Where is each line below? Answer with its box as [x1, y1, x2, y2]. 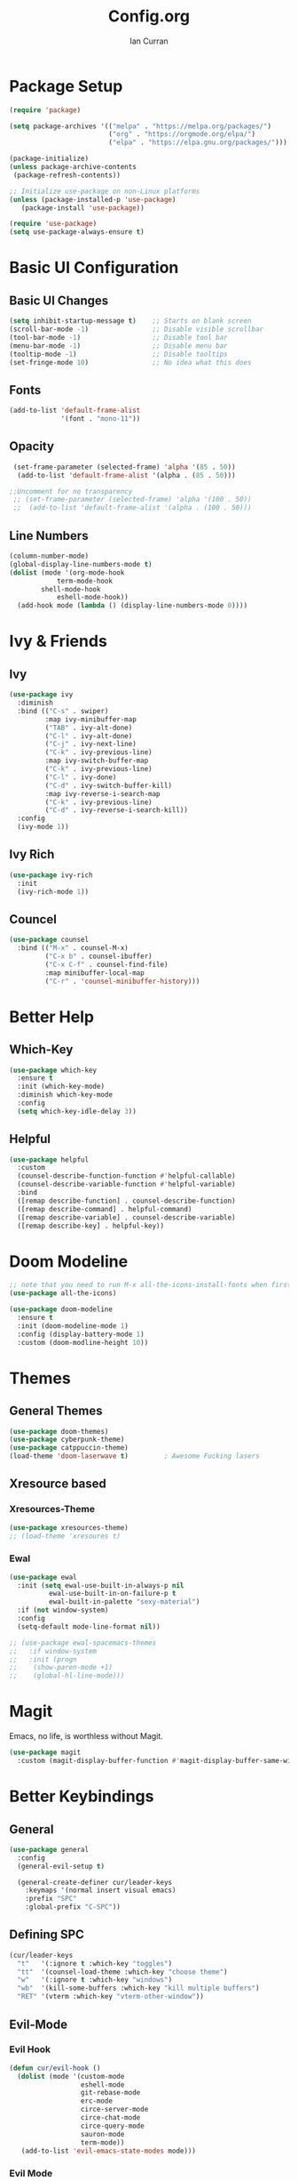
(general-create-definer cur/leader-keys [17, 1878, 173, 1887]
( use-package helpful [9, 1155, 90, 1164]
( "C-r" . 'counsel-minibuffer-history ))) [44, 977, 200, 986]
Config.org [107, 6, 191, 27]
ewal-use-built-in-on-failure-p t [48, 1589, 176, 1598]
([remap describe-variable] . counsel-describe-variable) [17, 1212, 237, 1222]
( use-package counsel [9, 936, 90, 945]
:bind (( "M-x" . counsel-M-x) [17, 944, 129, 953]
